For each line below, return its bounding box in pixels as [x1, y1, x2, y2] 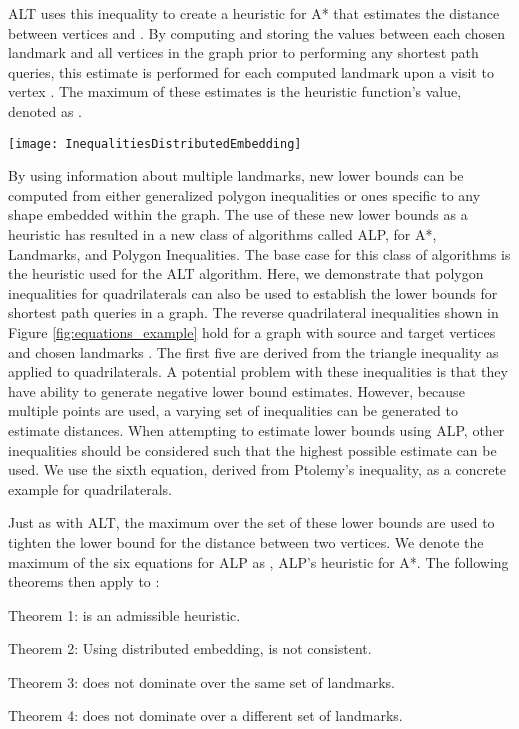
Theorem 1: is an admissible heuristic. [8, 604, 241, 625]
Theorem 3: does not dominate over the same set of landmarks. [8, 671, 395, 692]
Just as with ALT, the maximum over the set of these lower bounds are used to [8, 512, 495, 533]
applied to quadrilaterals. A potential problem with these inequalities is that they [8, 361, 508, 382]
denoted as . [8, 100, 82, 121]
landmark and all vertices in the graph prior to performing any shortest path [8, 42, 479, 63]
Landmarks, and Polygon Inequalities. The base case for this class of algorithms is [8, 243, 511, 264]
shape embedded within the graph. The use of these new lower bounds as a [8, 204, 468, 225]
